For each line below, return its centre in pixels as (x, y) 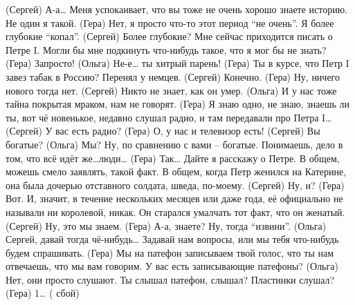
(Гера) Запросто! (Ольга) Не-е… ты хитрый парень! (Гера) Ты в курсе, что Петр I (177, 63)
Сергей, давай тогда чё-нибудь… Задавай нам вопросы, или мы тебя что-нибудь (172, 239)
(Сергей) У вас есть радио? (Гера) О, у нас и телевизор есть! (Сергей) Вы (163, 131)
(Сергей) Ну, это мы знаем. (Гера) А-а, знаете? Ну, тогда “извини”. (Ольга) (166, 225)
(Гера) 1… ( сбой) (43, 293)
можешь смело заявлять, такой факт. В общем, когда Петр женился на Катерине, (176, 171)
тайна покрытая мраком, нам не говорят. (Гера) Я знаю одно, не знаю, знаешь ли (178, 104)
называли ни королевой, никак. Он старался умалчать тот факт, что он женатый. (175, 211)
